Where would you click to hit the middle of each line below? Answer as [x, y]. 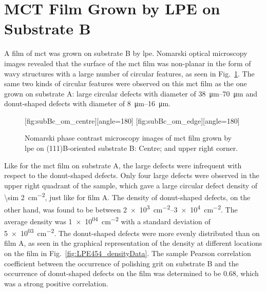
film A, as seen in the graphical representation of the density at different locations [133, 243]
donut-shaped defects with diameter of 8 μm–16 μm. [87, 103]
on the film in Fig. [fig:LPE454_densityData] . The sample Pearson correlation [128, 253]
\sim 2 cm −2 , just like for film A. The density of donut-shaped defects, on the [127, 197]
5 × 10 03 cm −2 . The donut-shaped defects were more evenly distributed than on [132, 232]
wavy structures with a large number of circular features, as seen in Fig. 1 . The [129, 73]
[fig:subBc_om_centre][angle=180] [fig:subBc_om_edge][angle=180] [132, 120]
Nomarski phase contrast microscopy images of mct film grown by [128, 138]
